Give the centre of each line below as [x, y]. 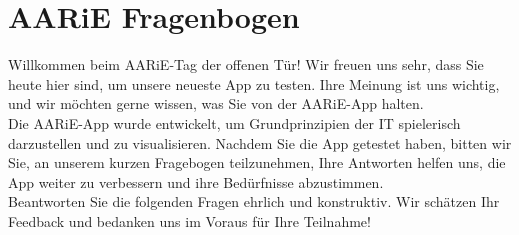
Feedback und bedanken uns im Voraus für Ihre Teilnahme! [189, 220]
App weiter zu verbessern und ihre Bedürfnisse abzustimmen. [196, 181]
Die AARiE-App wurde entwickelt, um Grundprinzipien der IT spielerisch [234, 122]
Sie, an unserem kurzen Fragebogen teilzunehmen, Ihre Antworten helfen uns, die [257, 162]
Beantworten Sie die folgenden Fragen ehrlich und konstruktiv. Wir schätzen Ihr [254, 201]
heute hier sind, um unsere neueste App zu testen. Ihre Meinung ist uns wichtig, [254, 83]
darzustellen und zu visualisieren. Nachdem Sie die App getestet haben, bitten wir [260, 142]
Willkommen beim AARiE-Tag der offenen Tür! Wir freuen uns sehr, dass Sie [246, 64]
